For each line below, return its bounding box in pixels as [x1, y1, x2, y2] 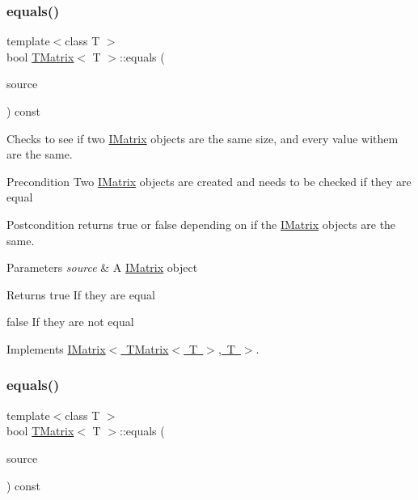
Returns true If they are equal [6, 286, 155, 303]
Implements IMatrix [6, 340, 106, 357]
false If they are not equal [6, 313, 134, 330]
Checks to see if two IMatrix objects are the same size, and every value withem [6, 129, 399, 146]
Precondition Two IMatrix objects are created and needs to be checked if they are [6, 172, 412, 189]
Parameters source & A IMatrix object [6, 259, 198, 276]
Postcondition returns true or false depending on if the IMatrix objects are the [6, 215, 396, 232]
